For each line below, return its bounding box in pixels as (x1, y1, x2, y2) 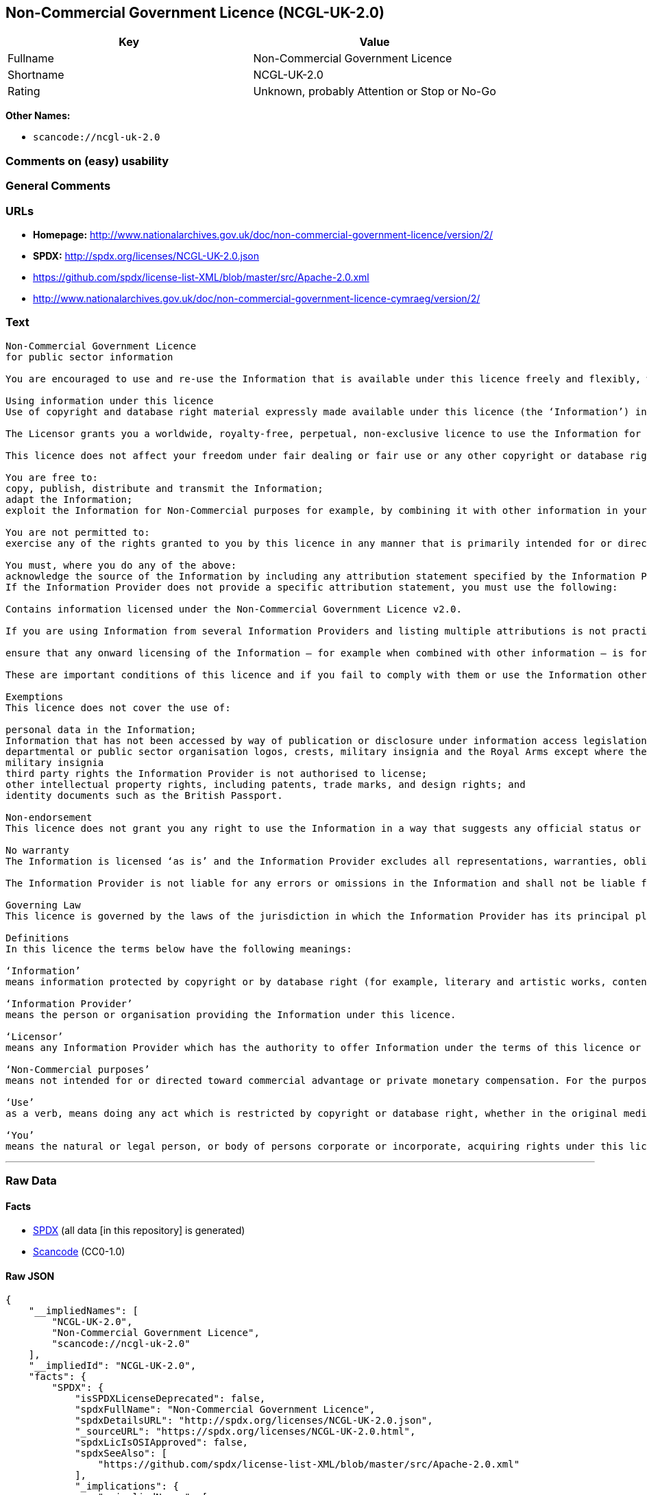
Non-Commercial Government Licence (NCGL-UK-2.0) (5, 4, 384, 21)
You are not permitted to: (5, 526, 150, 538)
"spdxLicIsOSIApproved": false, (75, 1437, 249, 1448)
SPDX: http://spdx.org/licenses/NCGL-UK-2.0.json (33, 249, 260, 262)
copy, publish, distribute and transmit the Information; (5, 482, 323, 494)
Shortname (8, 68, 64, 82)
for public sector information (5, 351, 173, 362)
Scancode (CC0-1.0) (33, 1246, 125, 1258)
